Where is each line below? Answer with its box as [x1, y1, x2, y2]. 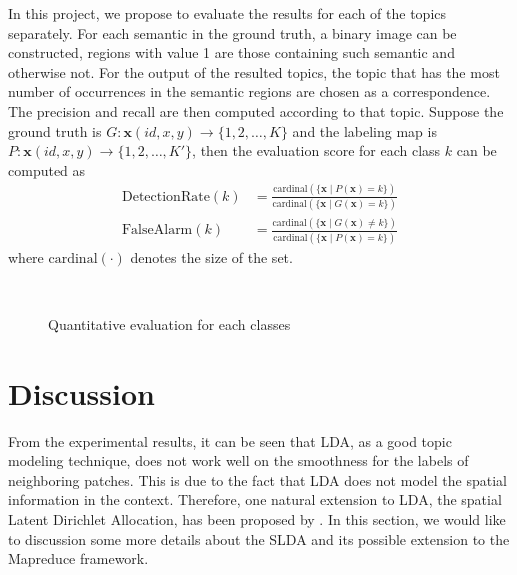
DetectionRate [121, 189, 210, 204]
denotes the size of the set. [130, 246, 293, 267]
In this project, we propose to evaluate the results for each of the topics [8, 3, 447, 23]
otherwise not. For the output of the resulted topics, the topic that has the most [8, 61, 500, 82]
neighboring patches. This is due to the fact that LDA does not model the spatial [8, 469, 507, 490]
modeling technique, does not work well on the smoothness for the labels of [8, 450, 469, 471]
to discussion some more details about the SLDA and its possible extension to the [8, 528, 510, 549]
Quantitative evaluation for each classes [48, 313, 291, 334]
